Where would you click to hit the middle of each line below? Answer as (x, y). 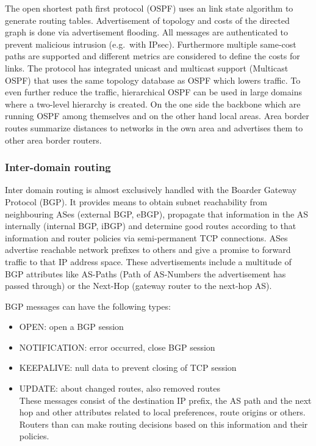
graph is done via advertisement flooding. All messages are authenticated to (147, 32)
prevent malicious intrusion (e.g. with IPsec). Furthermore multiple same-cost (151, 44)
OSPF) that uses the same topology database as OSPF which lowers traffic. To (153, 80)
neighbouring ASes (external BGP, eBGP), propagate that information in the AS (157, 214)
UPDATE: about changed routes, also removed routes (120, 388)
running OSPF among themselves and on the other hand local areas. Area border (157, 116)
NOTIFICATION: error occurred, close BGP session (117, 347)
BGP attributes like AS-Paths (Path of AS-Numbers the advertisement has (145, 273)
